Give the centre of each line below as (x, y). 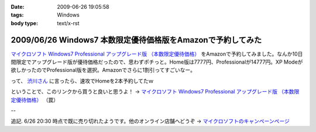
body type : (24, 23)
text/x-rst (68, 23)
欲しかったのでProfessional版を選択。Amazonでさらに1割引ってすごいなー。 (103, 70)
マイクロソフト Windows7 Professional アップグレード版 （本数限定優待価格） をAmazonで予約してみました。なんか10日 (157, 54)
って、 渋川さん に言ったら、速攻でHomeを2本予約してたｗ (82, 81)
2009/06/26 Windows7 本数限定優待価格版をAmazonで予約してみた (136, 40)
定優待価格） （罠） (35, 100)
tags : (17, 15)
